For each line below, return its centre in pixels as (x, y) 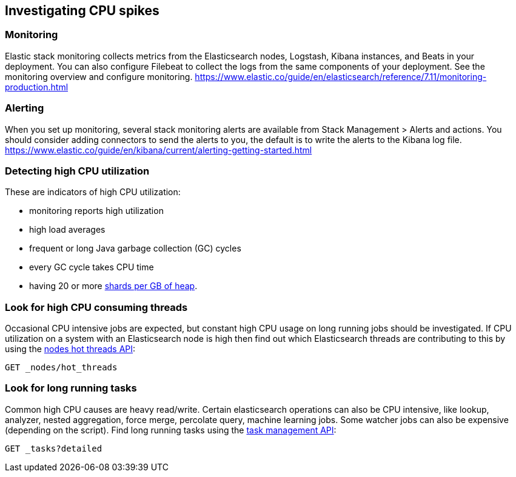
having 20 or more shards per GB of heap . (113, 286)
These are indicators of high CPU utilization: (93, 192)
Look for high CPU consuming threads (96, 307)
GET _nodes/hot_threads (61, 368)
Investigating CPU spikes (82, 11)
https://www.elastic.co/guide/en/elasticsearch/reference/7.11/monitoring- (341, 76)
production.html (37, 87)
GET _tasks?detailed (54, 448)
